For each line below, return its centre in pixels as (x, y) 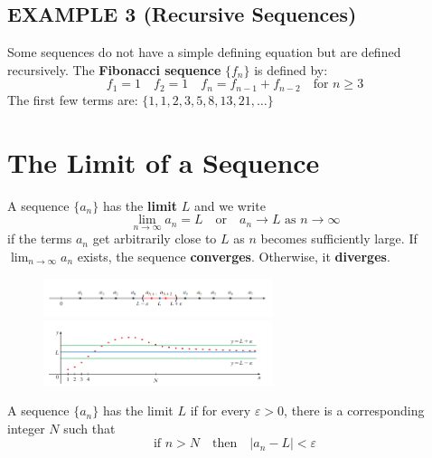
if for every (221, 410)
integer (26, 428)
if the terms (40, 239)
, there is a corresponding (354, 410)
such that (89, 428)
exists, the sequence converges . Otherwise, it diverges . (234, 256)
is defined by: (291, 69)
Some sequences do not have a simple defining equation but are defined (204, 52)
